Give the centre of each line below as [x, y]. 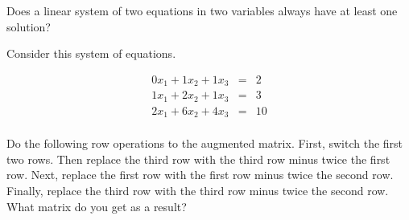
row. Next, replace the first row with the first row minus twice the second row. [200, 175]
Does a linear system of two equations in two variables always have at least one [202, 10]
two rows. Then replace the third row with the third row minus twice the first [198, 159]
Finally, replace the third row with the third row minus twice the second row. [198, 191]
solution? [29, 26]
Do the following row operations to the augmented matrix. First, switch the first [205, 143]
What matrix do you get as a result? [97, 206]
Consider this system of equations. [91, 53]
